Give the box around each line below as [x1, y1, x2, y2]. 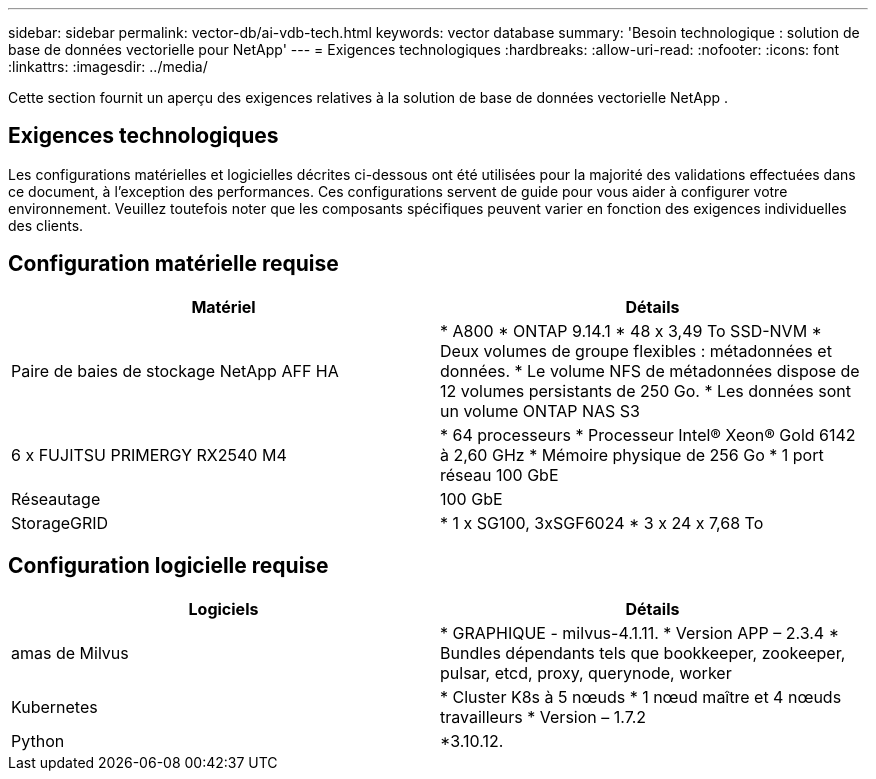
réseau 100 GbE [440, 464, 559, 485]
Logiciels [188, 598, 259, 619]
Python [11, 730, 65, 751]
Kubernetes [11, 696, 98, 717]
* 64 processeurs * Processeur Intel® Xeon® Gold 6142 [440, 424, 856, 445]
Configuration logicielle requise [8, 553, 329, 579]
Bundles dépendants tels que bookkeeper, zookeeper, [440, 642, 846, 663]
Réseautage [11, 488, 101, 509]
